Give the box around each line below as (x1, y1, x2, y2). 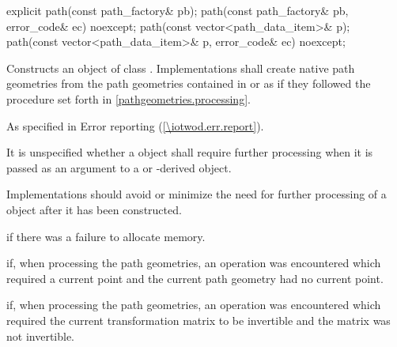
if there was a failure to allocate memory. (6, 228, 206, 244)
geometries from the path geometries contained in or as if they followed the (6, 75, 371, 92)
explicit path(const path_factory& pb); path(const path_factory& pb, (6, 2, 349, 18)
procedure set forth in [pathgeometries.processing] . (6, 90, 251, 107)
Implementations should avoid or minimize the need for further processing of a (6, 186, 387, 202)
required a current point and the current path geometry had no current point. (6, 270, 384, 286)
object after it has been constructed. (6, 201, 182, 217)
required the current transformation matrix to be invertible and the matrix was (6, 311, 391, 328)
